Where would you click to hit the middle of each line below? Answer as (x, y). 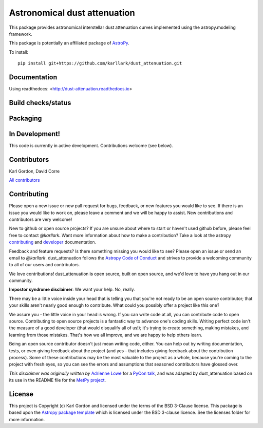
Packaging (26, 118)
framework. (21, 34)
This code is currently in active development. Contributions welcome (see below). (91, 145)
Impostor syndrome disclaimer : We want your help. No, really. (72, 289)
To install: (19, 52)
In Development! (35, 134)
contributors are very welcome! (40, 219)
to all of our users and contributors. (45, 265)
